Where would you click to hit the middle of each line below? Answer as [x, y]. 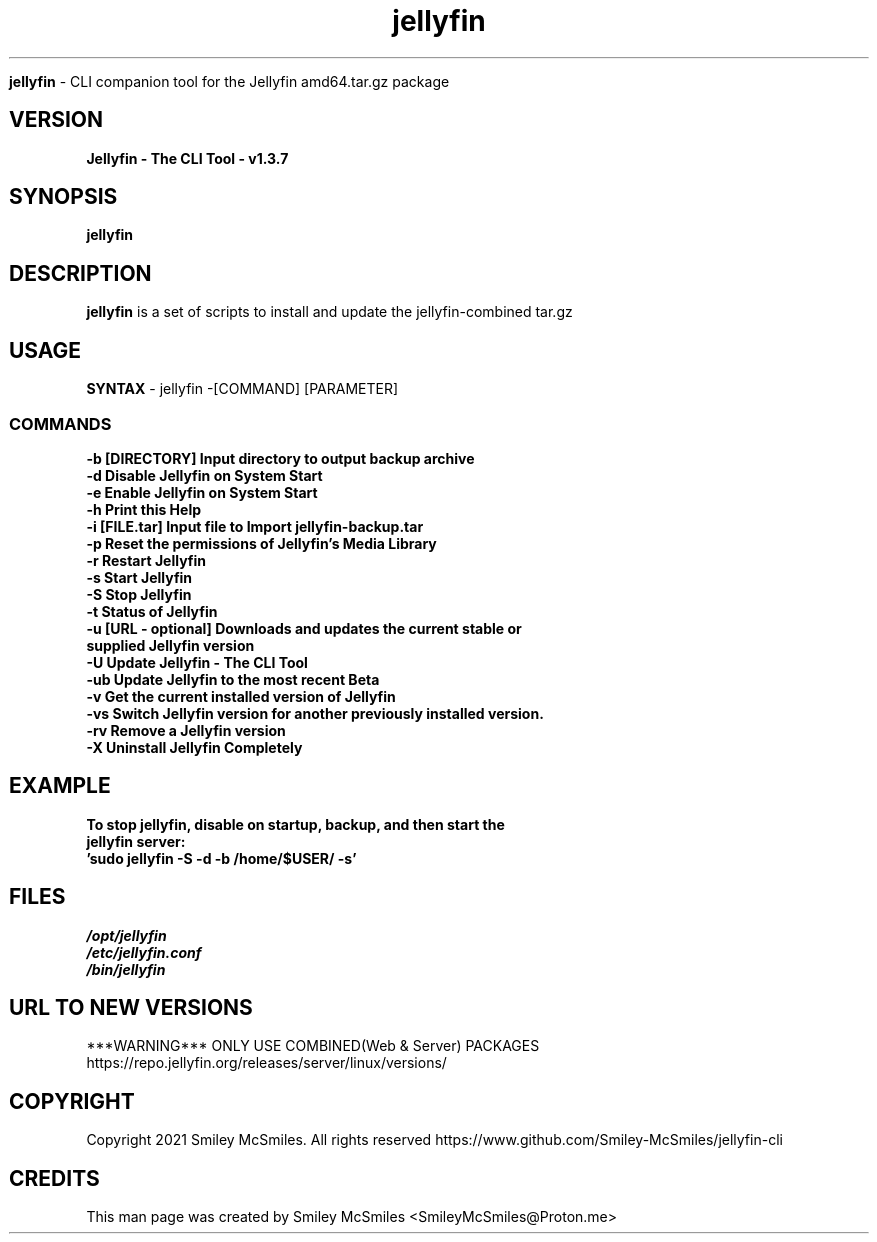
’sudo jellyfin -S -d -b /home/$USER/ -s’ [221, 858]
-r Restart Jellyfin [146, 560]
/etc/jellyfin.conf [144, 952]
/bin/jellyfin [126, 969]
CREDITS [54, 1178]
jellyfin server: [136, 841]
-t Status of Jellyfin [152, 611]
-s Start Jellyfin [139, 577]
